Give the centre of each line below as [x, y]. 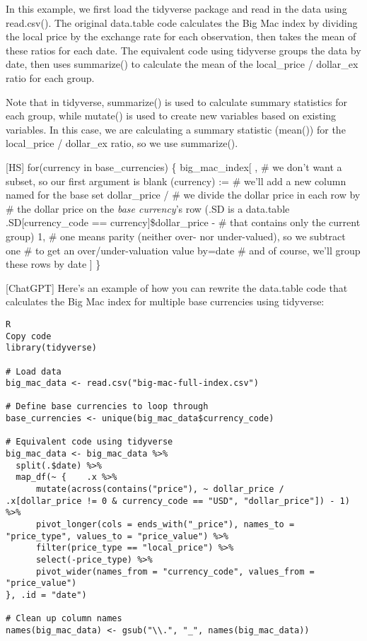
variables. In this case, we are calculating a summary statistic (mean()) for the [176, 129]
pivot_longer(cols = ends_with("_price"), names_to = [165, 525]
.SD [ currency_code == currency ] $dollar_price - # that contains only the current [183, 222]
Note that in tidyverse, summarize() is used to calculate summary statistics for [176, 101]
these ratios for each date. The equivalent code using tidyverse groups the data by [183, 50]
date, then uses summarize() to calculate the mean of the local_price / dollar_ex [182, 64]
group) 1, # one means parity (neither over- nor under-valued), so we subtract [176, 236]
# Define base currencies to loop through [107, 407]
